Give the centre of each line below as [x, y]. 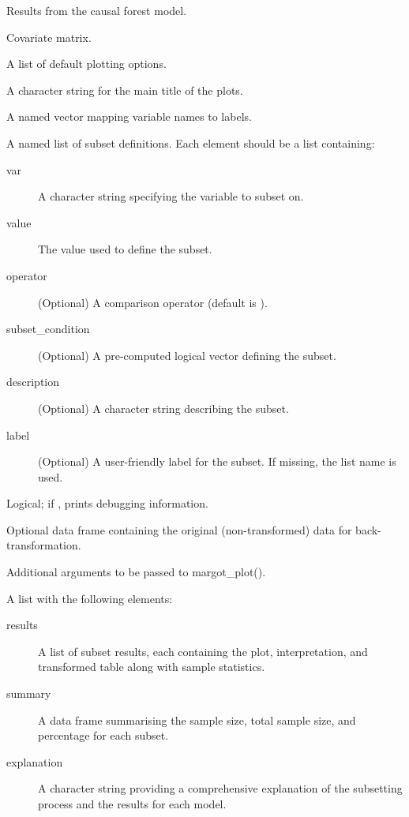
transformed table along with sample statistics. [152, 667]
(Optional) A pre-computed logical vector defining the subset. [187, 355]
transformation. [44, 545]
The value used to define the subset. [125, 249]
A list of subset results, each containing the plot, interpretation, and [203, 651]
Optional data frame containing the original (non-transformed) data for [179, 529]
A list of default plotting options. [86, 64]
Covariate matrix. [49, 37]
